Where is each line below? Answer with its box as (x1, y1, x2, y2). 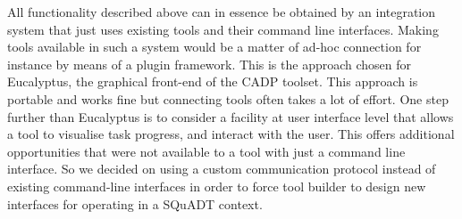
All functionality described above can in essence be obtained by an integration (7, 3, 436, 20)
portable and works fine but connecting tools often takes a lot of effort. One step (7, 89, 449, 108)
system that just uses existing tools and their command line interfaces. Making (7, 20, 439, 38)
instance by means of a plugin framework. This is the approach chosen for (7, 54, 412, 73)
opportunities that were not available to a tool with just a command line (7, 142, 406, 160)
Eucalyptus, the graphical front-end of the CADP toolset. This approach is (7, 72, 418, 91)
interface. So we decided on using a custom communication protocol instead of (7, 159, 436, 178)
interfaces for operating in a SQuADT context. (7, 194, 263, 213)
